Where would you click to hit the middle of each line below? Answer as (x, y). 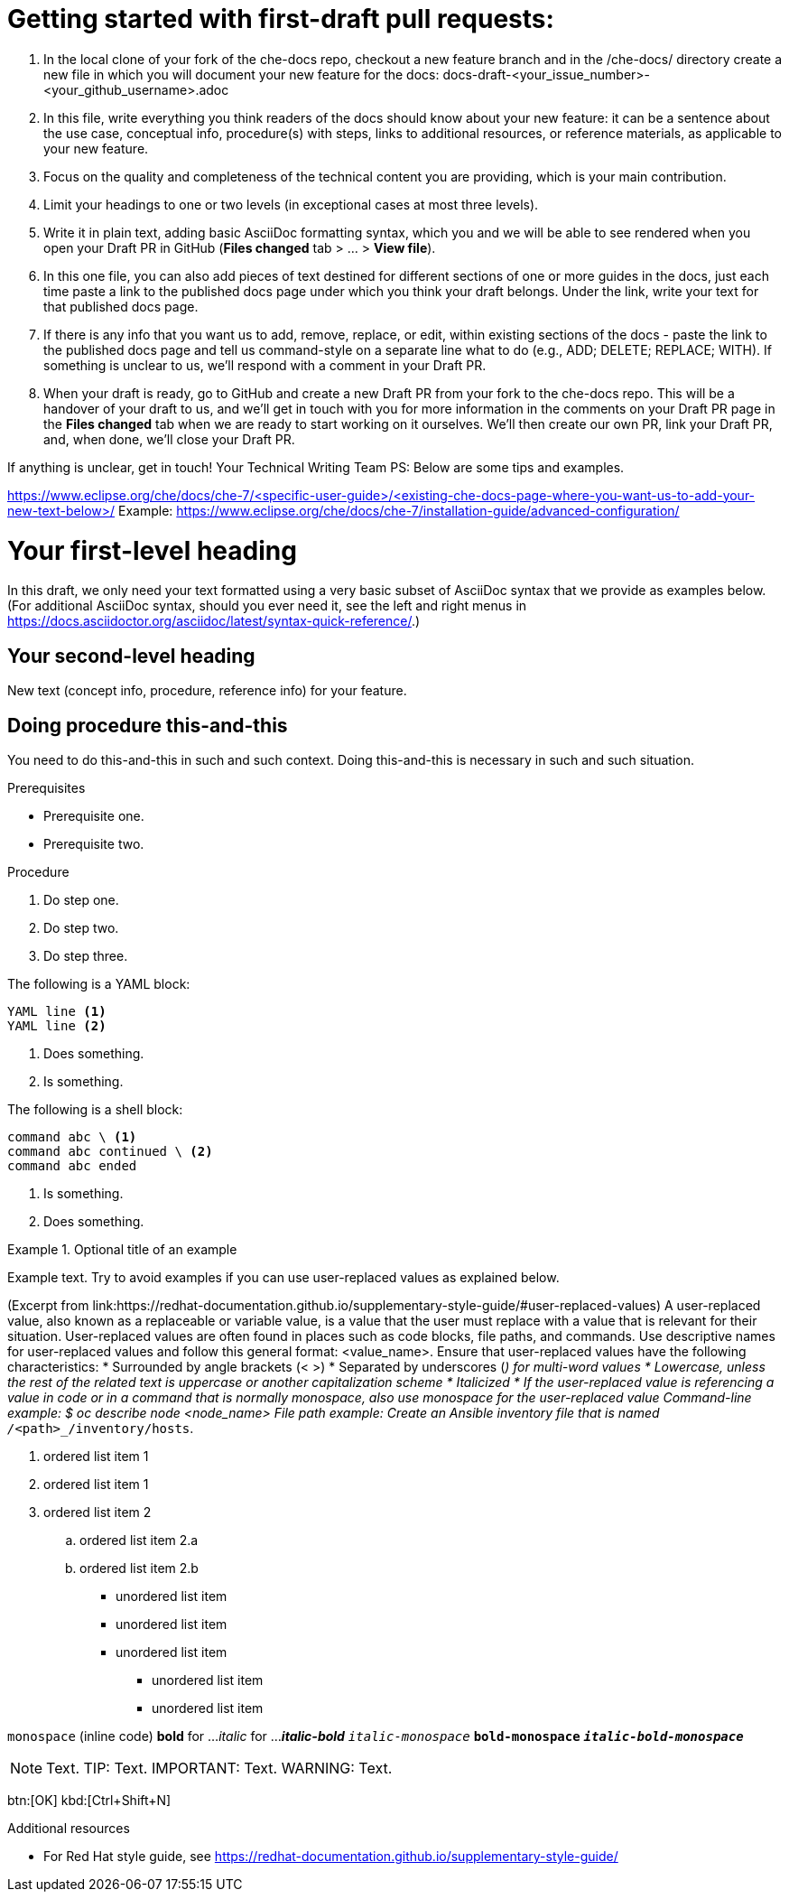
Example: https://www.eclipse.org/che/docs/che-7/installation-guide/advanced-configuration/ (399, 510)
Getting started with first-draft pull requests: (281, 19)
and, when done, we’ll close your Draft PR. (169, 439)
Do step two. (81, 927)
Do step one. (81, 899)
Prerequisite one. (94, 815)
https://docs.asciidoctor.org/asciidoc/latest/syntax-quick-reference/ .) (214, 621)
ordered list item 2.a (139, 1540)
